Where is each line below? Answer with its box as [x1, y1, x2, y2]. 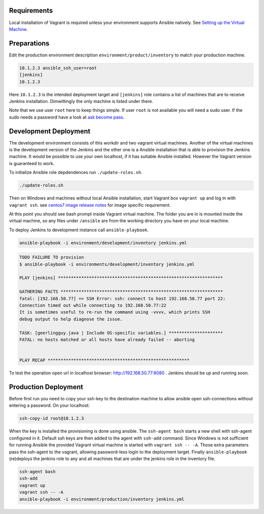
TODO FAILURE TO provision [19, 255, 84, 260]
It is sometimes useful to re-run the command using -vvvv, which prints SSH [19, 309, 210, 315]
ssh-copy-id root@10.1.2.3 [19, 416, 84, 421]
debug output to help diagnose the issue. [19, 316, 123, 322]
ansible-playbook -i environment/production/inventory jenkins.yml [19, 496, 185, 502]
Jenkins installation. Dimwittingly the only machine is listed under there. [9, 98, 154, 104]
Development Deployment [9, 127, 90, 135]
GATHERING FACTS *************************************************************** [19, 289, 223, 294]
